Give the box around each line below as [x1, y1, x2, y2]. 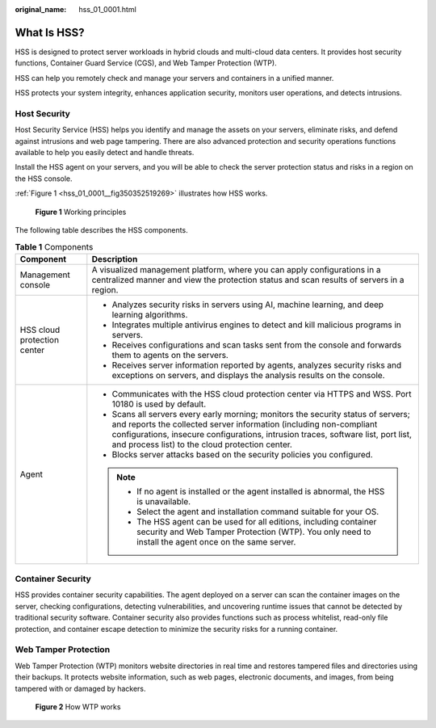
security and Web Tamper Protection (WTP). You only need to [136, 526, 371, 537]
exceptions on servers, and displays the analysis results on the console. [111, 369, 385, 381]
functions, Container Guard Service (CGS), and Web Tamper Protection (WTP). [15, 58, 278, 68]
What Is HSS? [15, 25, 85, 40]
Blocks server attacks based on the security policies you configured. [111, 448, 373, 460]
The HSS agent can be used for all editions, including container [136, 515, 377, 527]
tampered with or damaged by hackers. [15, 684, 146, 693]
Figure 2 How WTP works [35, 701, 121, 711]
